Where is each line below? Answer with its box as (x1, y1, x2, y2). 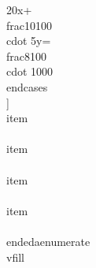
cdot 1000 (6, 63, 54, 80)
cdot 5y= (6, 32, 51, 49)
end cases (6, 78, 48, 95)
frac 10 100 (6, 17, 52, 33)
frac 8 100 (6, 47, 46, 64)
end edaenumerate (6, 233, 90, 249)
